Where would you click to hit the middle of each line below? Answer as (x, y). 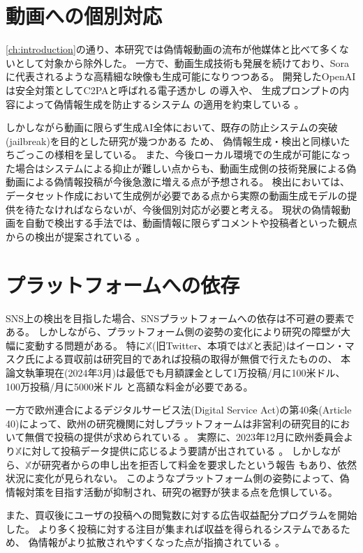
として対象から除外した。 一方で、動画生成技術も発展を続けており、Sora (182, 62)
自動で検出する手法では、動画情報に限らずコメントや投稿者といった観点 (191, 223)
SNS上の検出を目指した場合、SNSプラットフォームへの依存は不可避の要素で (180, 318)
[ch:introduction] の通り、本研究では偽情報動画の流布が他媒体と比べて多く (172, 49)
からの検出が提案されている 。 (76, 236)
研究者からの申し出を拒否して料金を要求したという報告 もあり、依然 (199, 464)
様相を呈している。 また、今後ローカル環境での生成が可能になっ (202, 154)
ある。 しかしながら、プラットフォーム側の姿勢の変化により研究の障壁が (173, 332)
